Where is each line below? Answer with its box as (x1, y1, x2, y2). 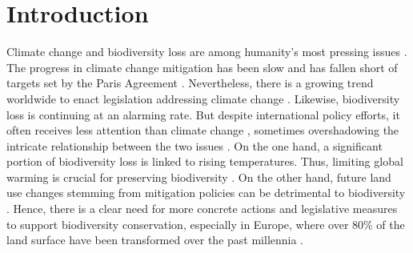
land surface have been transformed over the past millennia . (6, 231, 304, 248)
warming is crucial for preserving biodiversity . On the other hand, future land (6, 168, 391, 185)
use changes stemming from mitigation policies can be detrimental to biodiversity (6, 184, 406, 201)
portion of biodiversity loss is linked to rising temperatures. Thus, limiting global (6, 153, 403, 170)
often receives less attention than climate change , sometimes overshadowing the (6, 122, 399, 139)
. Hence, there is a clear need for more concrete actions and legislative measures (6, 200, 398, 217)
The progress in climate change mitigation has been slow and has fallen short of (6, 58, 398, 75)
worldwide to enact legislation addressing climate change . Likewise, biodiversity (6, 90, 400, 106)
